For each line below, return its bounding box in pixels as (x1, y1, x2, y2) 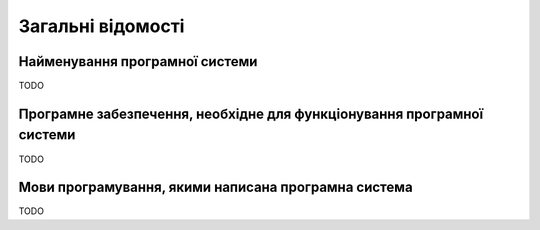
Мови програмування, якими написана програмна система (18, 179, 414, 196)
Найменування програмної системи (18, 53, 258, 70)
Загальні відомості (18, 15, 185, 37)
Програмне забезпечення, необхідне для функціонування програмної (18, 105, 484, 122)
